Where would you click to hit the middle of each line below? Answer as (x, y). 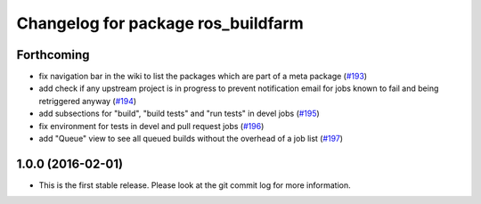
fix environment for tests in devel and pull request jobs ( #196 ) (151, 126)
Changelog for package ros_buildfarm (160, 23)
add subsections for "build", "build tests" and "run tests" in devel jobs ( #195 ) (179, 114)
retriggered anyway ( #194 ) (88, 101)
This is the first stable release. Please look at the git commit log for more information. (195, 185)
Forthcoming (53, 55)
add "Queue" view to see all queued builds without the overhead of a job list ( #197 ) (191, 139)
